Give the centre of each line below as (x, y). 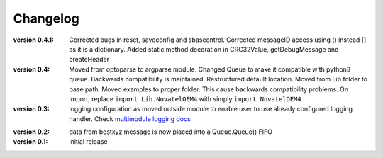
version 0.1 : (30, 142)
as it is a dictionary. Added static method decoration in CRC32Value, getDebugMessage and (204, 49)
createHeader (89, 60)
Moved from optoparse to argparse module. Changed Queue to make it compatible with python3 (210, 69)
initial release (88, 142)
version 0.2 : (31, 132)
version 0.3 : (31, 109)
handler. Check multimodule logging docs (130, 119)
